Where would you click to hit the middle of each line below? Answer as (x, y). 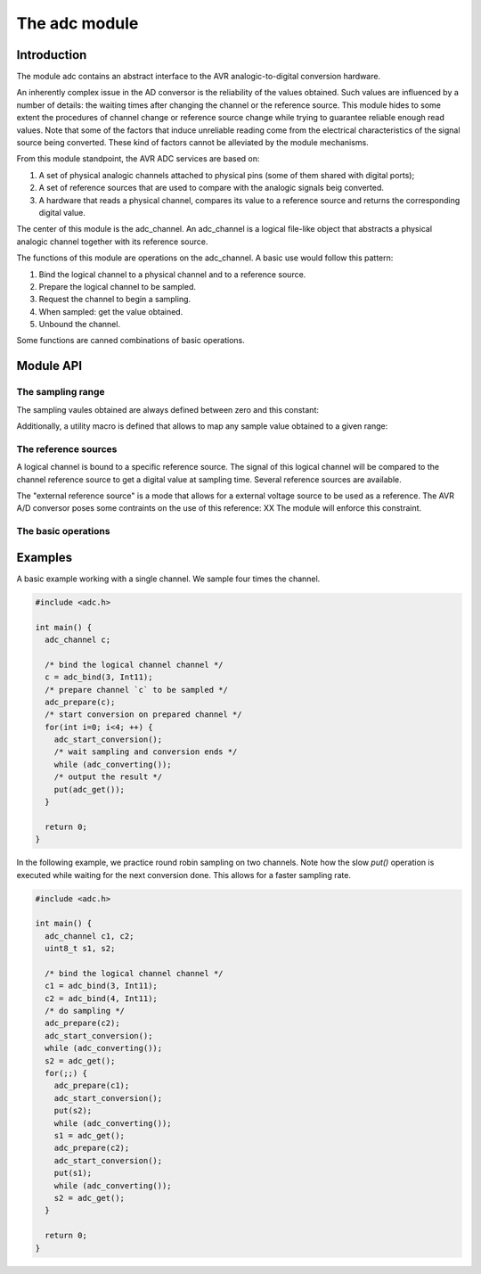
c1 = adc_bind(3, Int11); (101, 986)
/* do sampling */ (85, 1011)
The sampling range (61, 392)
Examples (45, 557)
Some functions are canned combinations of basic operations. (130, 341)
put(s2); (73, 1111)
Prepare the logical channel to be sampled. (117, 286)
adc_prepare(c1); (92, 1086)
